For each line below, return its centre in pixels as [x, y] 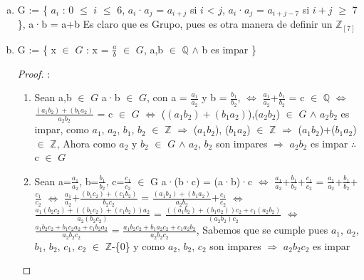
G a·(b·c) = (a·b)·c [202, 181]
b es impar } [229, 49]
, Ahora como [86, 143]
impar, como [62, 129]
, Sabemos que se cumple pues [262, 230]
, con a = [167, 97]
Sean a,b [53, 97]
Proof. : [34, 73]
